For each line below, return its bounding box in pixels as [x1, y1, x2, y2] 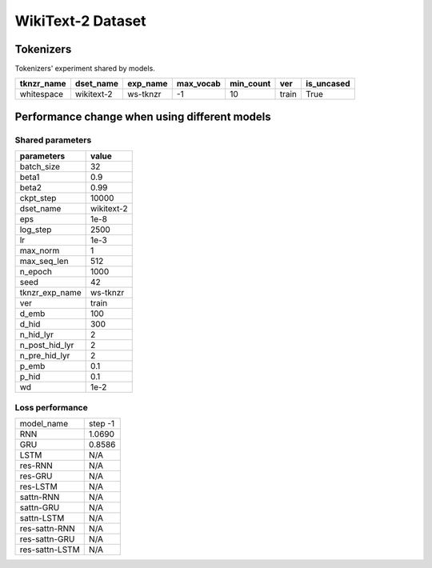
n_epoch [19, 266, 52, 278]
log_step [19, 224, 52, 235]
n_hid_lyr [19, 329, 54, 340]
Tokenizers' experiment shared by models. [14, 64, 155, 74]
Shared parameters [14, 134, 92, 146]
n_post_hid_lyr [19, 340, 74, 351]
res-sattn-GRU [19, 533, 75, 544]
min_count [229, 78, 271, 90]
